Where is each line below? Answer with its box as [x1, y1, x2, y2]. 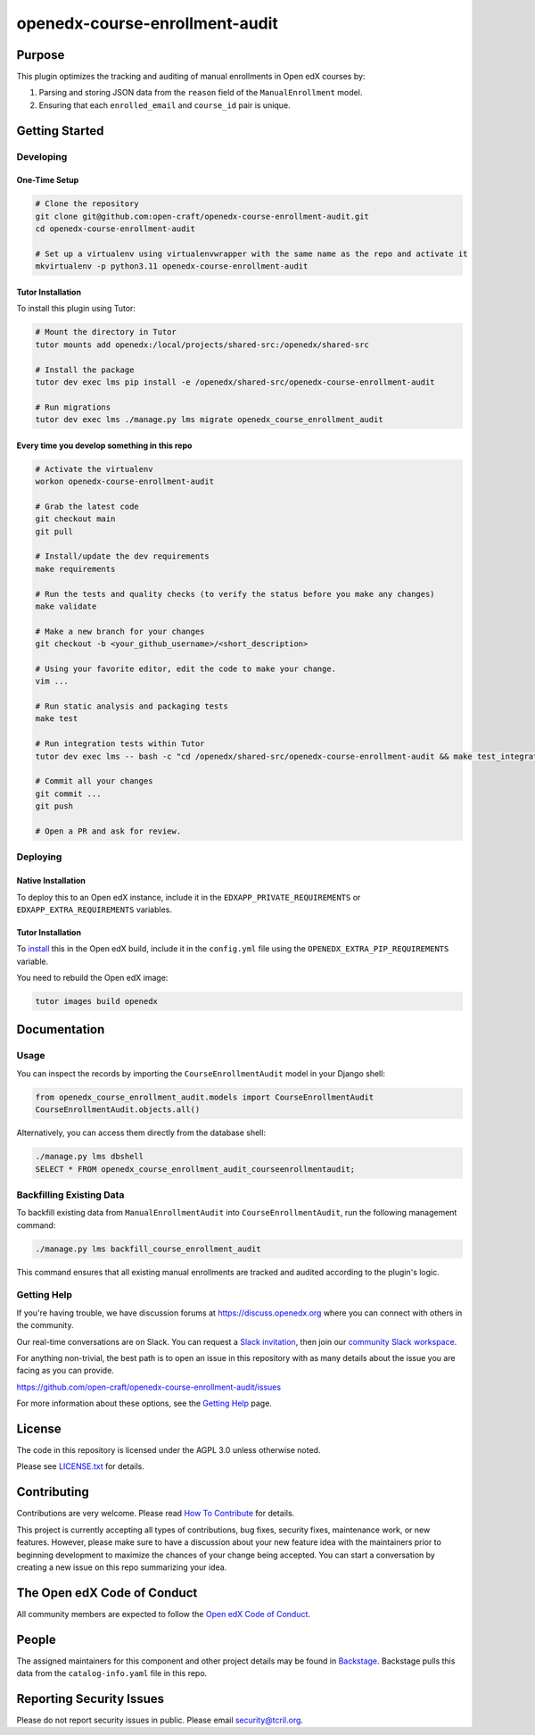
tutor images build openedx [35, 996, 158, 1007]
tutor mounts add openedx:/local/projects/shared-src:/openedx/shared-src [35, 339, 370, 350]
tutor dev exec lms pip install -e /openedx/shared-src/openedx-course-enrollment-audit [35, 377, 436, 387]
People [16, 1631, 57, 1647]
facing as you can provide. [16, 1366, 115, 1376]
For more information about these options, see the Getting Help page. [16, 1398, 272, 1409]
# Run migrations [35, 402, 111, 412]
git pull [35, 527, 74, 536]
